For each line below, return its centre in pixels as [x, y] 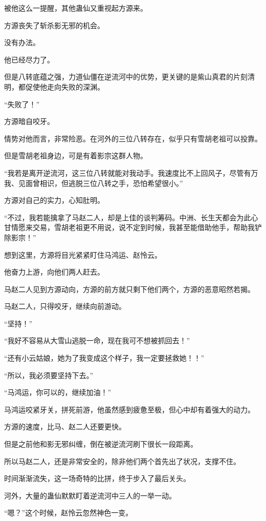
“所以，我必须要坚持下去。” [49, 375]
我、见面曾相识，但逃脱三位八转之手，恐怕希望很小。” [94, 183]
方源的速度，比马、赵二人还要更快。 [65, 426]
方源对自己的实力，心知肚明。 [54, 200]
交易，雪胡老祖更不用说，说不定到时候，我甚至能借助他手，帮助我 [143, 227]
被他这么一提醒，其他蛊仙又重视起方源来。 [76, 8]
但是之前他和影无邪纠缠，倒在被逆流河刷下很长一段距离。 [101, 444]
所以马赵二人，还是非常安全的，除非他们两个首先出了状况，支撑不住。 [122, 461]
